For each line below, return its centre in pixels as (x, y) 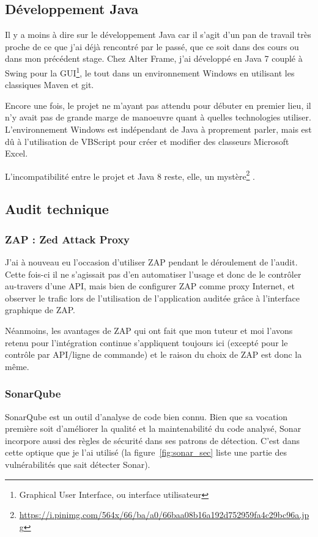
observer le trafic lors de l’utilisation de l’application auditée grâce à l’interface (152, 298)
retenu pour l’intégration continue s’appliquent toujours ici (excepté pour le (146, 342)
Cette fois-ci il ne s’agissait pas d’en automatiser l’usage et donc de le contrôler (153, 274)
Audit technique (57, 209)
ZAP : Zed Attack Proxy (68, 239)
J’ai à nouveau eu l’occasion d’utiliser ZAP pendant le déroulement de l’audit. (151, 262)
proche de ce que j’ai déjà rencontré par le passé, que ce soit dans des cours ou (152, 46)
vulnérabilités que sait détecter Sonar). (78, 464)
